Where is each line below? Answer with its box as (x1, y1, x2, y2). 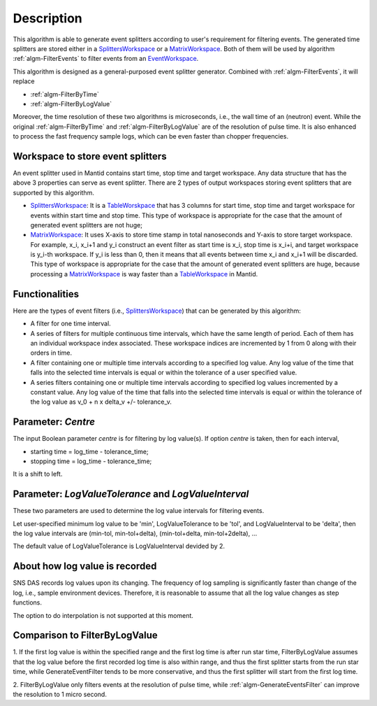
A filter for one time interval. (30, 319, 111, 328)
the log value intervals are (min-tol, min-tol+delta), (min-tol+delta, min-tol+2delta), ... (13, 529, 258, 538)
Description (13, 10, 83, 26)
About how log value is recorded (13, 560, 157, 572)
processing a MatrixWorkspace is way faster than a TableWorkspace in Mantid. (30, 269, 258, 278)
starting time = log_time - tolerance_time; (30, 447, 149, 456)
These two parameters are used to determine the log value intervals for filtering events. (13, 507, 265, 515)
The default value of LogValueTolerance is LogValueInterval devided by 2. (13, 542, 226, 551)
